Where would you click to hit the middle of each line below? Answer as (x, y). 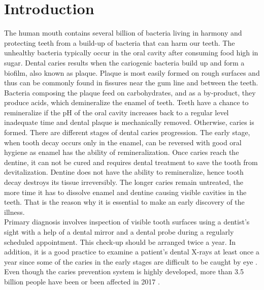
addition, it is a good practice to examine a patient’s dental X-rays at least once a (132, 252)
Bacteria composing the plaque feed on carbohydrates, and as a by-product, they (130, 92)
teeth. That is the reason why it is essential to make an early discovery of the (124, 202)
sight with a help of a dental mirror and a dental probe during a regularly (119, 232)
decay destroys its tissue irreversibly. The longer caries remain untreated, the (124, 182)
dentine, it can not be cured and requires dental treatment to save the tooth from (131, 162)
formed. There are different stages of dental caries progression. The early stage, (127, 132)
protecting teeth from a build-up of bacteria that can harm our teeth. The (120, 42)
